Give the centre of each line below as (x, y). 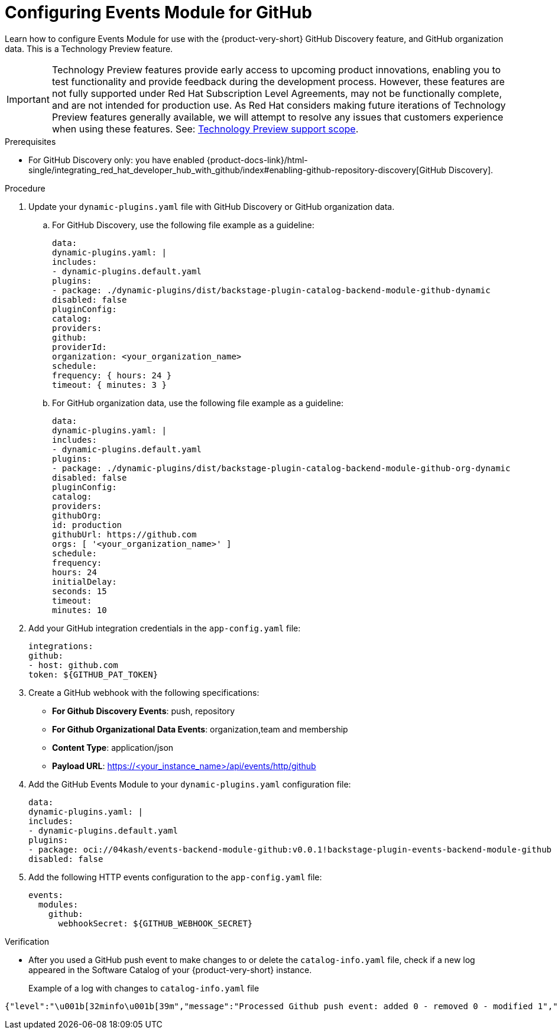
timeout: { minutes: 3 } (109, 385)
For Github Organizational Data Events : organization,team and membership (200, 729)
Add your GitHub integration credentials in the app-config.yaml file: (165, 628)
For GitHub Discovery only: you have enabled (116, 160)
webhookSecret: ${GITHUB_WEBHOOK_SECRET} (155, 923)
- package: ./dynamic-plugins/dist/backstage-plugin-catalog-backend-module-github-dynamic (271, 290)
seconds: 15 (80, 591)
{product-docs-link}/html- (257, 160)
